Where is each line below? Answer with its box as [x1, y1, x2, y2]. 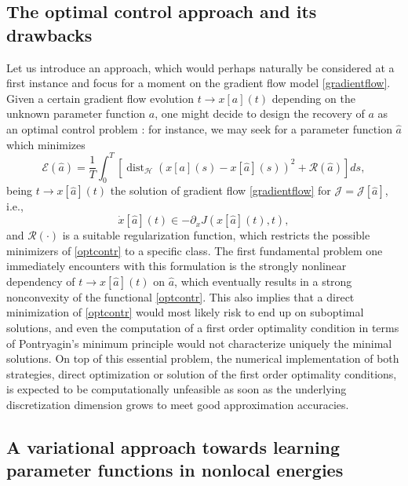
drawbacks [6, 22, 93, 46]
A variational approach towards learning [6, 434, 341, 459]
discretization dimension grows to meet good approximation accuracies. [6, 396, 349, 412]
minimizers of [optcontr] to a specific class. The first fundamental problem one [6, 242, 383, 258]
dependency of [6, 272, 75, 289]
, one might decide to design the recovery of [155, 105, 365, 122]
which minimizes [6, 136, 86, 152]
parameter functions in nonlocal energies [6, 458, 344, 482]
